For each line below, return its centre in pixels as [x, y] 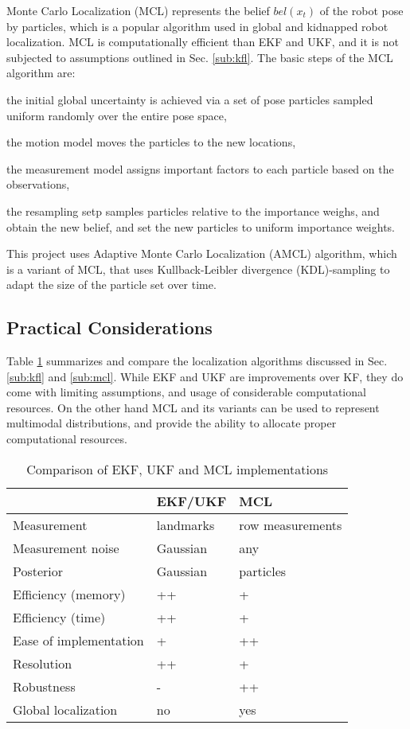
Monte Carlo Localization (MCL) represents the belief [138, 10]
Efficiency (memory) [69, 594]
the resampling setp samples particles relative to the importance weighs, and [193, 211]
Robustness [44, 686]
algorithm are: [41, 73]
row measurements [291, 524]
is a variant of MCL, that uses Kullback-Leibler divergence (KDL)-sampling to [198, 269]
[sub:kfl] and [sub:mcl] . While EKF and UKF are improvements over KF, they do [205, 376]
